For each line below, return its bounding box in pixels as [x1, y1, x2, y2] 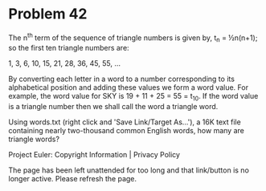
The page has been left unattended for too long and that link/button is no [8, 165, 249, 175]
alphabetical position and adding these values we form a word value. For [8, 83, 249, 92]
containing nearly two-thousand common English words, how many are [8, 126, 245, 136]
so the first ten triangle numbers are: [8, 43, 130, 53]
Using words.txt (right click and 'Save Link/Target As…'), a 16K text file [8, 117, 241, 127]
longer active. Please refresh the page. [8, 174, 137, 184]
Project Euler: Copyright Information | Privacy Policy [8, 150, 181, 160]
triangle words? [8, 134, 60, 144]
